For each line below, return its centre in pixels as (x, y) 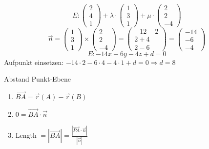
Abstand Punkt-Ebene (38, 78)
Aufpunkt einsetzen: (34, 62)
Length (26, 135)
